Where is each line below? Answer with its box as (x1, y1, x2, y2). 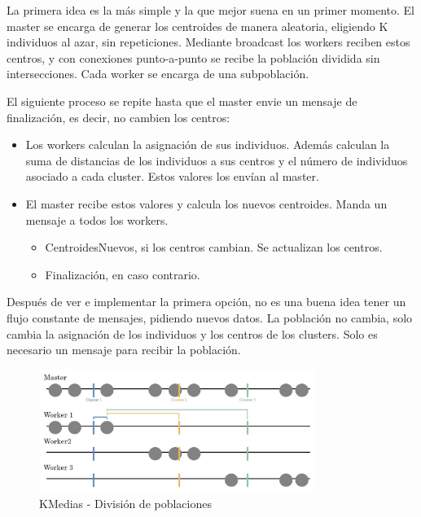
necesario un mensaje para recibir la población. (7, 341, 241, 358)
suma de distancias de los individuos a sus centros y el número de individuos (25, 151, 408, 169)
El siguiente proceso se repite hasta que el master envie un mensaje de (7, 92, 357, 109)
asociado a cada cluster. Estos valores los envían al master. (25, 168, 319, 185)
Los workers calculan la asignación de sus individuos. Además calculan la (25, 136, 390, 153)
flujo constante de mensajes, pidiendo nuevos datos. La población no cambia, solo (7, 309, 413, 326)
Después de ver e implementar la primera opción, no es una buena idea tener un (7, 293, 406, 310)
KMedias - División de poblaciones (39, 494, 212, 511)
